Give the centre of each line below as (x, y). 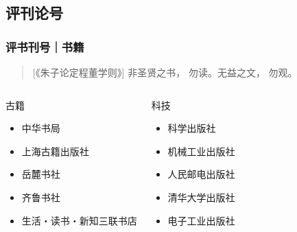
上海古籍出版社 (55, 151)
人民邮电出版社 (201, 174)
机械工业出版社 (201, 151)
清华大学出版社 (201, 197)
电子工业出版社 (201, 220)
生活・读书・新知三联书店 (79, 220)
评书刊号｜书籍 (45, 46)
